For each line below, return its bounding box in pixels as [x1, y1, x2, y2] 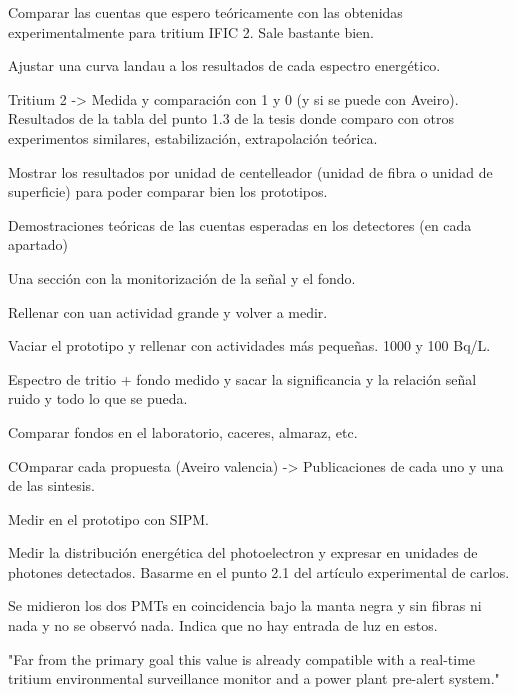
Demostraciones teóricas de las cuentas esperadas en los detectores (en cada [8, 214, 472, 235]
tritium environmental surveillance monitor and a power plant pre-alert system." [8, 668, 500, 689]
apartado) [8, 234, 68, 255]
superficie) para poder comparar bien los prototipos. [8, 181, 328, 202]
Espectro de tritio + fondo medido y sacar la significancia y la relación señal [8, 368, 477, 389]
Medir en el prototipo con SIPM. [8, 508, 209, 529]
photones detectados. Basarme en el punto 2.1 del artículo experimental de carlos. [8, 561, 510, 582]
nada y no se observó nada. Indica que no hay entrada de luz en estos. [8, 615, 438, 636]
